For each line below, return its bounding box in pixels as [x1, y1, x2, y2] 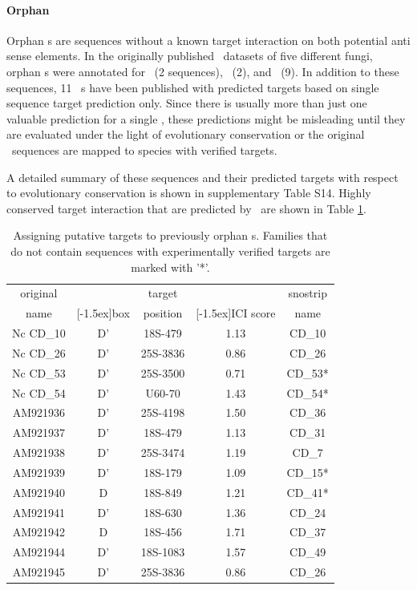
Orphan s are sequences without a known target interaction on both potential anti [6, 31, 411, 48]
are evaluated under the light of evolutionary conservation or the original [6, 126, 365, 143]
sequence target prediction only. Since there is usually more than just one [6, 95, 367, 111]
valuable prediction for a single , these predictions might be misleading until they [6, 110, 406, 127]
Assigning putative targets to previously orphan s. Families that [13, 227, 328, 244]
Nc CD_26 [12, 344, 66, 361]
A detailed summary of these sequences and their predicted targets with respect [6, 168, 399, 185]
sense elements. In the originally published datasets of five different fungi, [6, 47, 373, 64]
